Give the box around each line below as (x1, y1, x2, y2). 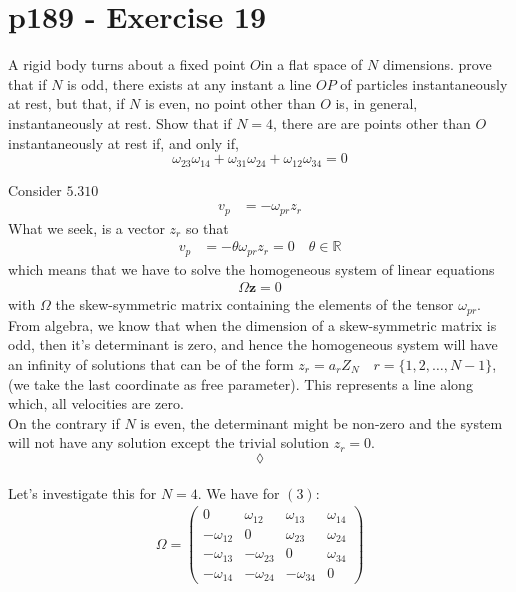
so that (185, 217, 229, 238)
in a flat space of (260, 54, 363, 75)
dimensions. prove (382, 54, 492, 75)
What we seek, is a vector (8, 217, 165, 238)
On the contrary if (8, 412, 120, 433)
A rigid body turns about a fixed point (8, 54, 246, 75)
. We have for (197, 482, 280, 503)
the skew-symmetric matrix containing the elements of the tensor (55, 294, 454, 315)
